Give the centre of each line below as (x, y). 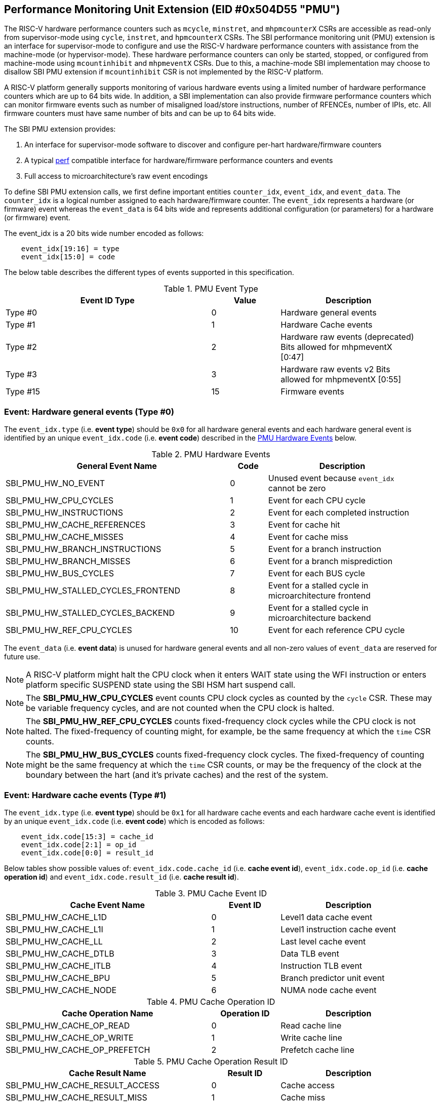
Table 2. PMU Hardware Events (211, 455)
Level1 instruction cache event (338, 929)
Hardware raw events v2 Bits (335, 369)
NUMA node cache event (329, 990)
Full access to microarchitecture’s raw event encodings (116, 176)
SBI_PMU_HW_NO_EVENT (55, 483)
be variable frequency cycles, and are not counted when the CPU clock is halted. (180, 708)
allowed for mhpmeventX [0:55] (341, 380)
